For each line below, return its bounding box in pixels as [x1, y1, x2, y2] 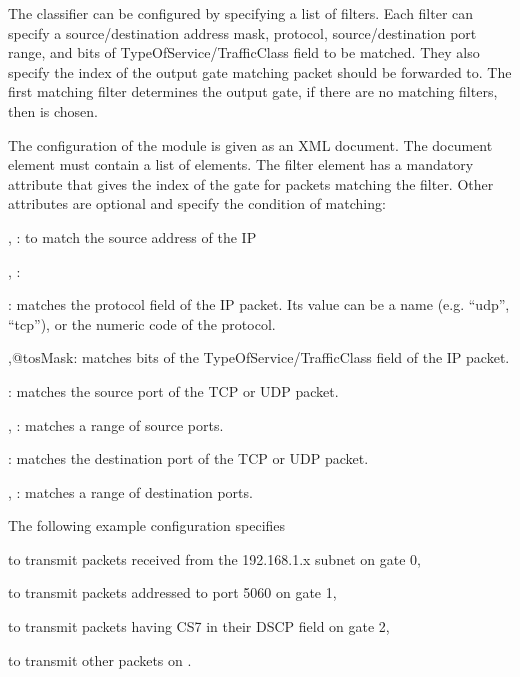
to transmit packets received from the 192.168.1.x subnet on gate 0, [8, 548, 421, 569]
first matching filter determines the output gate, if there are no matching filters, [8, 81, 498, 102]
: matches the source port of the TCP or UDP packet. [8, 380, 339, 401]
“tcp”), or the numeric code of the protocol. [8, 313, 276, 334]
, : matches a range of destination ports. [8, 481, 253, 502]
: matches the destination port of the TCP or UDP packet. [8, 448, 369, 469]
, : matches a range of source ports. [8, 414, 224, 435]
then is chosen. [8, 100, 98, 121]
